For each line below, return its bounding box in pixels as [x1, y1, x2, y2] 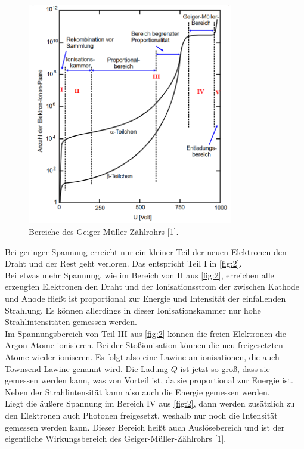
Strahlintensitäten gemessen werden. [5, 315, 137, 328]
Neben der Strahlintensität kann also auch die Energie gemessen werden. [5, 385, 270, 398]
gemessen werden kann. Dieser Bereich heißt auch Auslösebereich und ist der [5, 420, 285, 433]
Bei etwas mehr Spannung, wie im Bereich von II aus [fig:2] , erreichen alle [5, 268, 274, 281]
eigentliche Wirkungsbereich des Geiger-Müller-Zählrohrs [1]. [5, 432, 227, 445]
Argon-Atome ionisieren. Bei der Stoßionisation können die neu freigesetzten [5, 339, 283, 351]
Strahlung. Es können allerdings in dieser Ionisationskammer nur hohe [5, 304, 261, 316]
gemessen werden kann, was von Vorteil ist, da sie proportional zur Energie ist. [5, 374, 293, 386]
